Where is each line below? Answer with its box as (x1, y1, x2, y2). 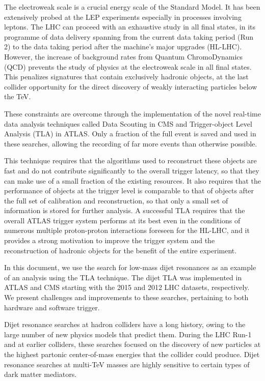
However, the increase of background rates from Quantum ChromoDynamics (4, 51, 243, 62)
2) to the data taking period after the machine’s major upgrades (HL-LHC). (4, 41, 242, 52)
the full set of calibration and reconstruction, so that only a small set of (4, 195, 228, 206)
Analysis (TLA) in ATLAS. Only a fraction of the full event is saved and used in (4, 128, 256, 139)
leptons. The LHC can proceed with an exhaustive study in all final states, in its (4, 21, 256, 32)
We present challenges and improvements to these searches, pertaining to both (4, 292, 249, 303)
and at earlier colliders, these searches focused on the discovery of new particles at (4, 339, 261, 349)
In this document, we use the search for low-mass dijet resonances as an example (4, 262, 256, 273)
